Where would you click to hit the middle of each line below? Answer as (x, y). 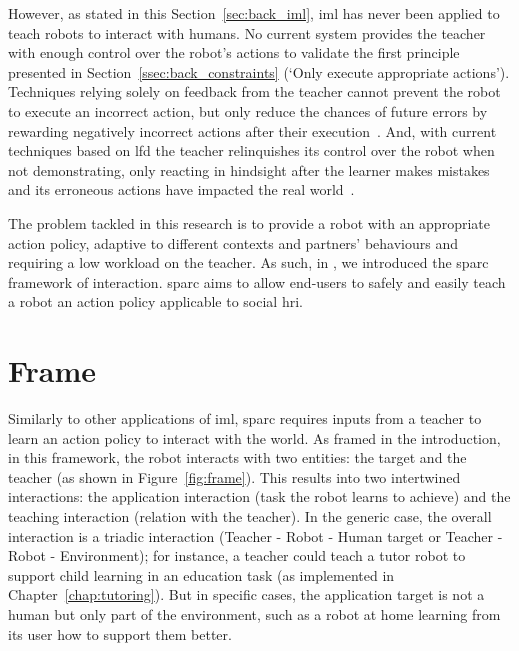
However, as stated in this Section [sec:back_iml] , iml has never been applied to (254, 13)
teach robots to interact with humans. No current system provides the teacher (247, 32)
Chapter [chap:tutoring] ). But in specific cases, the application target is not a (246, 594)
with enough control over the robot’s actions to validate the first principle (234, 52)
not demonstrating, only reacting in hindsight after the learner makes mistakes (249, 169)
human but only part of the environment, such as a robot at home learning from (254, 613)
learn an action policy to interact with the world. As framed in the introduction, (254, 437)
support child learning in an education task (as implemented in (201, 574)
